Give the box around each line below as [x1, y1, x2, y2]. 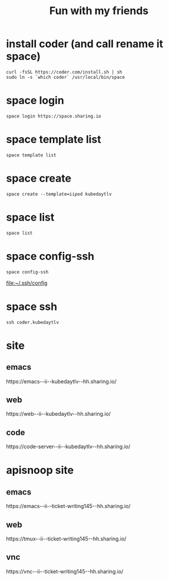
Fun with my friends [49, 4, 149, 18]
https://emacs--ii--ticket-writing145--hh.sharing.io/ [6, 503, 131, 510]
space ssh [6, 300, 58, 313]
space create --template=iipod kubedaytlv [6, 191, 112, 197]
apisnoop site [6, 463, 74, 477]
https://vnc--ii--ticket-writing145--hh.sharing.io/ [6, 567, 124, 575]
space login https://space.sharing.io [6, 113, 101, 119]
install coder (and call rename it [6, 37, 164, 51]
